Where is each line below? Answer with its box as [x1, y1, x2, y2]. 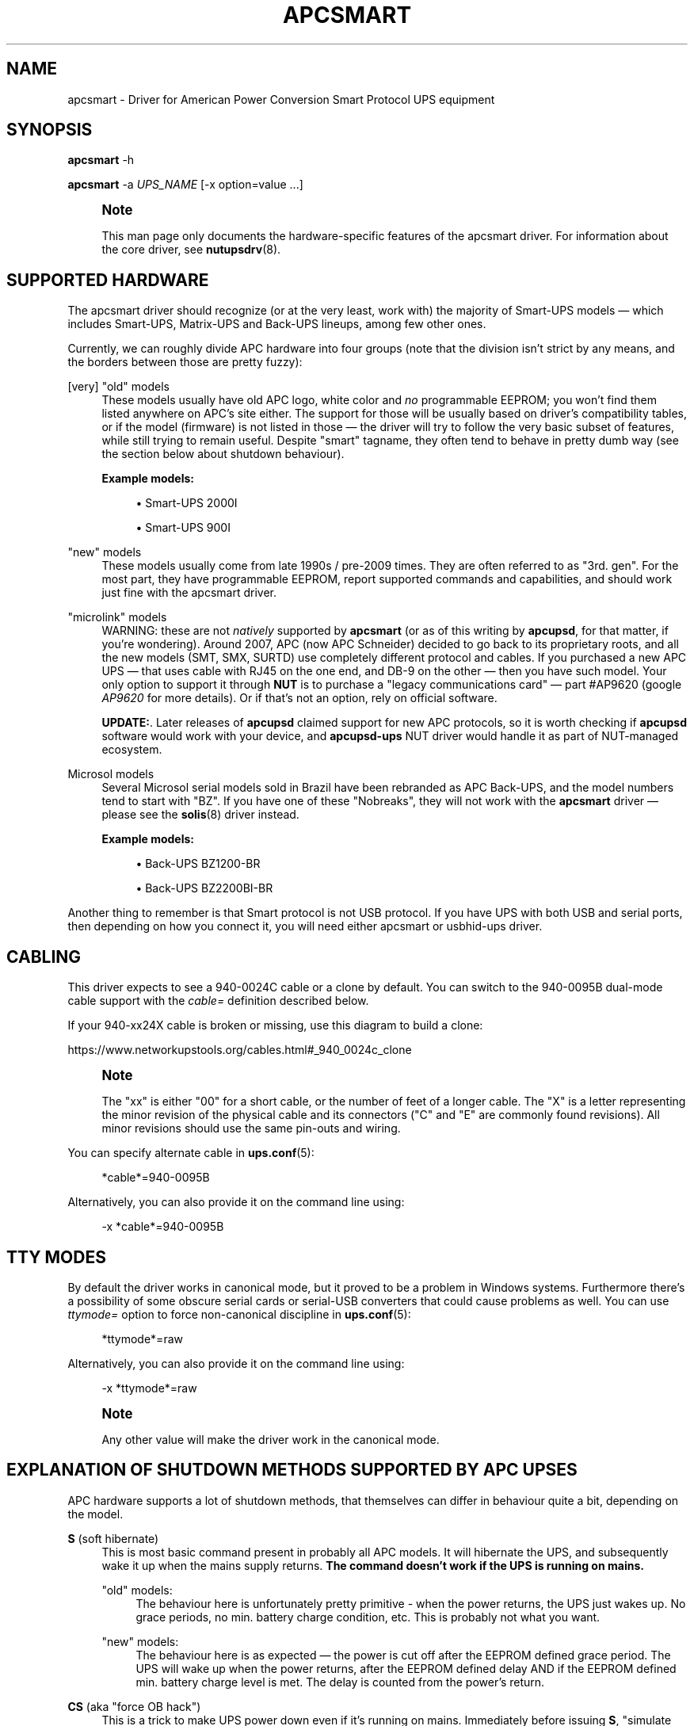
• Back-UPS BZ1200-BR [135, 857, 261, 871]
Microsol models [67, 767, 154, 781]
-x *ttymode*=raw [101, 1380, 197, 1395]
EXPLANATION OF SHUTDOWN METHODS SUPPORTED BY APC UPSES [6, 1460, 578, 1480]
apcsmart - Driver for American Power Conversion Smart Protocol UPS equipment [67, 92, 495, 106]
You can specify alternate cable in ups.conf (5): [67, 1146, 315, 1160]
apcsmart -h [67, 153, 135, 167]
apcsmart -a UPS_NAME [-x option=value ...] [67, 178, 303, 192]
